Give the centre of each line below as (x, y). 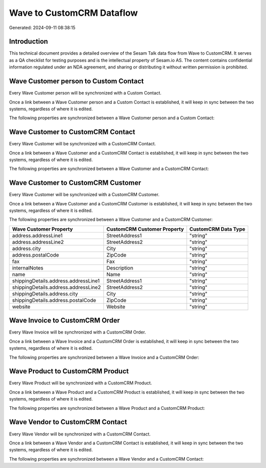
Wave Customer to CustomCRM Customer (75, 183)
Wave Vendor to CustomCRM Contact (68, 422)
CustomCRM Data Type (217, 229)
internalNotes (28, 267)
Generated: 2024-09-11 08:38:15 (42, 28)
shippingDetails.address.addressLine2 (56, 287)
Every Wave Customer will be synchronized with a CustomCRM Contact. (83, 144)
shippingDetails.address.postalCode (54, 300)
